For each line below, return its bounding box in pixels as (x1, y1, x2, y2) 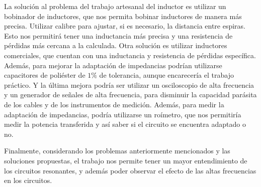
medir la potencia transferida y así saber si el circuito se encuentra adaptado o (4, 119, 246, 129)
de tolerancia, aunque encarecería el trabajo (99, 70, 234, 80)
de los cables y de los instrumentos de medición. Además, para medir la (4, 99, 224, 109)
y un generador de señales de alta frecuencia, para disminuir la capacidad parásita (4, 89, 257, 100)
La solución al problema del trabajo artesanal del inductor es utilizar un (4, 1, 226, 11)
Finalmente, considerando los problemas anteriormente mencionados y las (4, 145, 230, 156)
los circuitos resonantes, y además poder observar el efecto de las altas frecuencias (4, 165, 256, 175)
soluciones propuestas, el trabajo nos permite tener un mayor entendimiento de (4, 155, 247, 165)
